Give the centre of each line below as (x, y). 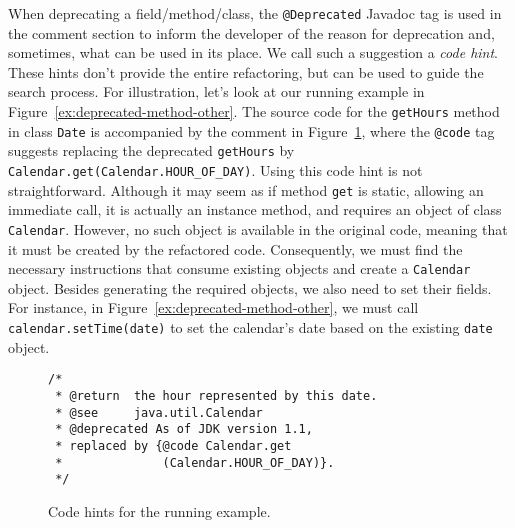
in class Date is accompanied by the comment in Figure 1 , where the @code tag (251, 130)
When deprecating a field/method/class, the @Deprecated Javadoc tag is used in (255, 13)
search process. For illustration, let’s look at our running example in (216, 91)
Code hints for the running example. (159, 510)
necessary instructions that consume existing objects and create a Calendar (239, 268)
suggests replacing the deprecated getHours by (151, 150)
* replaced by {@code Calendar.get (173, 445)
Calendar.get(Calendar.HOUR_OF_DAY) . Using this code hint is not (215, 170)
